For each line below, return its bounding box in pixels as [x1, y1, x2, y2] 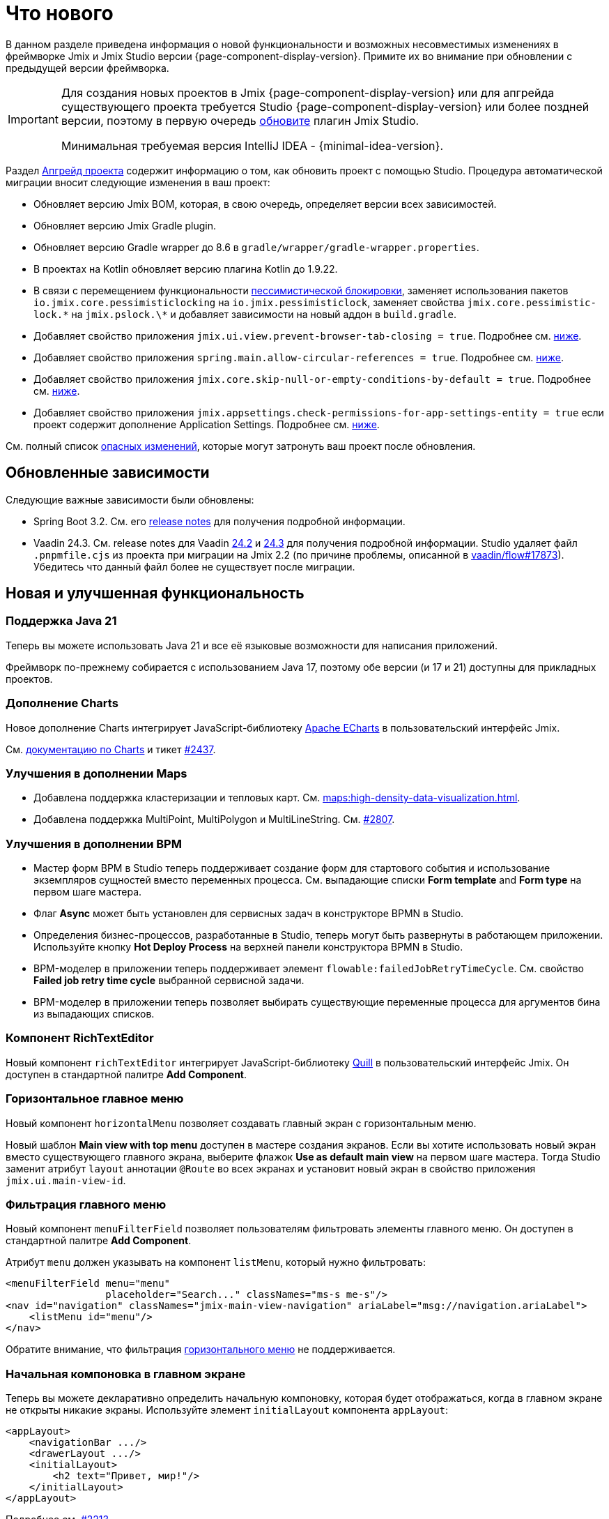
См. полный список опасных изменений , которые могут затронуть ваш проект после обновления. [6, 439, 476, 452]
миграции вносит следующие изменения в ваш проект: [6, 176, 270, 188]
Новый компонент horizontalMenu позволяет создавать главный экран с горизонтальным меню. [6, 1117, 477, 1129]
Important [8, 112, 59, 126]
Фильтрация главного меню [6, 1197, 167, 1211]
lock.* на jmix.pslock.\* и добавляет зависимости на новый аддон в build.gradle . [33, 308, 456, 320]
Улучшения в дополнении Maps [6, 766, 187, 780]
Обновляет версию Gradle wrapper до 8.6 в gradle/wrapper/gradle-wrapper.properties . [33, 241, 479, 253]
